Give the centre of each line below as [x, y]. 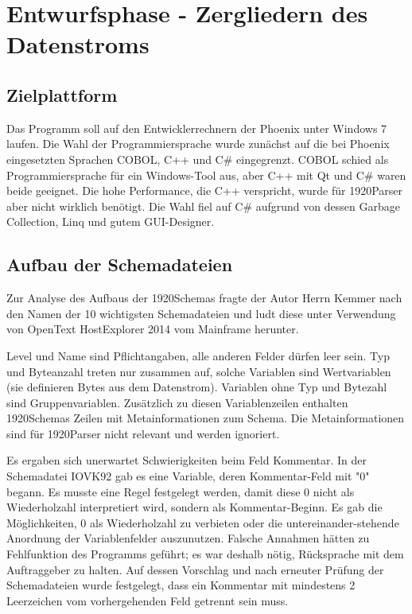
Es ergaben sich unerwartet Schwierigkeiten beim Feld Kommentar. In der [187, 460]
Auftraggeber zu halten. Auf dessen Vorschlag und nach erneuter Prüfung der [195, 569]
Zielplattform [62, 94]
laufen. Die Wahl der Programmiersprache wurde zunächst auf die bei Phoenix [198, 144]
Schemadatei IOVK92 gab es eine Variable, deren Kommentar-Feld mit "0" [188, 476]
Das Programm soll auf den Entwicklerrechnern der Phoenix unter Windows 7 [197, 128]
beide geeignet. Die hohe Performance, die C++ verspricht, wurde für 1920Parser [205, 190]
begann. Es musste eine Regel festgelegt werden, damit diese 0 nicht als [181, 491]
